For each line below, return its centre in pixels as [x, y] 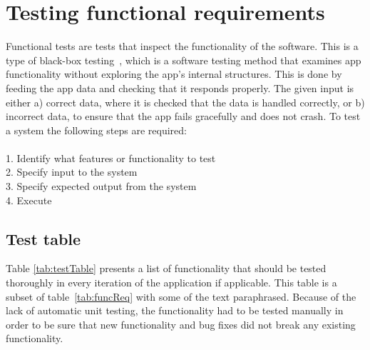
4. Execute [29, 200]
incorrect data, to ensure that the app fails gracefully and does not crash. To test [183, 116]
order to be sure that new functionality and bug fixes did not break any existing [181, 324]
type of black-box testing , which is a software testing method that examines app [184, 60]
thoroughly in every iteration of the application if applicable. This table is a [171, 282]
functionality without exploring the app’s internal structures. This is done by [174, 74]
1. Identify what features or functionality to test [111, 157]
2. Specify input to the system [72, 172]
